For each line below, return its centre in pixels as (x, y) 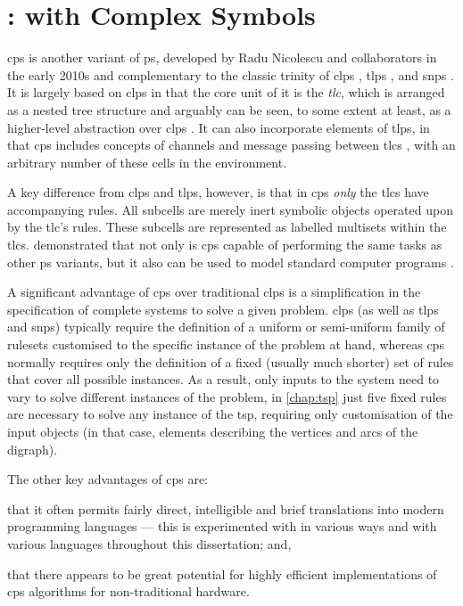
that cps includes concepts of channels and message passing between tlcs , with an (231, 145)
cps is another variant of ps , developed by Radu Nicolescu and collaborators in (222, 57)
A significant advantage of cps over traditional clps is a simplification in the (214, 292)
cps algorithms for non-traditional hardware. (128, 591)
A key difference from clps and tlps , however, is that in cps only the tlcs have (218, 192)
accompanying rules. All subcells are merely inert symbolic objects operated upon (230, 209)
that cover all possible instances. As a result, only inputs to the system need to (223, 379)
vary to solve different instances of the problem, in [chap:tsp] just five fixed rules (227, 396)
